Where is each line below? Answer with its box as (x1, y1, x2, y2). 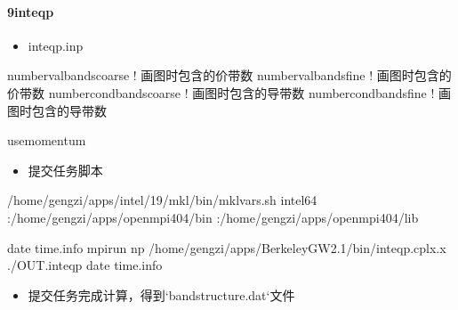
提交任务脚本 (28, 160, 103, 179)
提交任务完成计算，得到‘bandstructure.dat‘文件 (28, 285, 295, 304)
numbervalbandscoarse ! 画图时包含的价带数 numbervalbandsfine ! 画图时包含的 (7, 66, 452, 85)
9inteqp (7, 2, 54, 20)
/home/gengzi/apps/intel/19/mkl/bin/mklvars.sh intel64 (7, 191, 317, 209)
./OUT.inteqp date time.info (7, 256, 163, 274)
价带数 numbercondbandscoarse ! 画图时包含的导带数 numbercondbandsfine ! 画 (7, 83, 451, 102)
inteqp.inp (28, 36, 84, 54)
